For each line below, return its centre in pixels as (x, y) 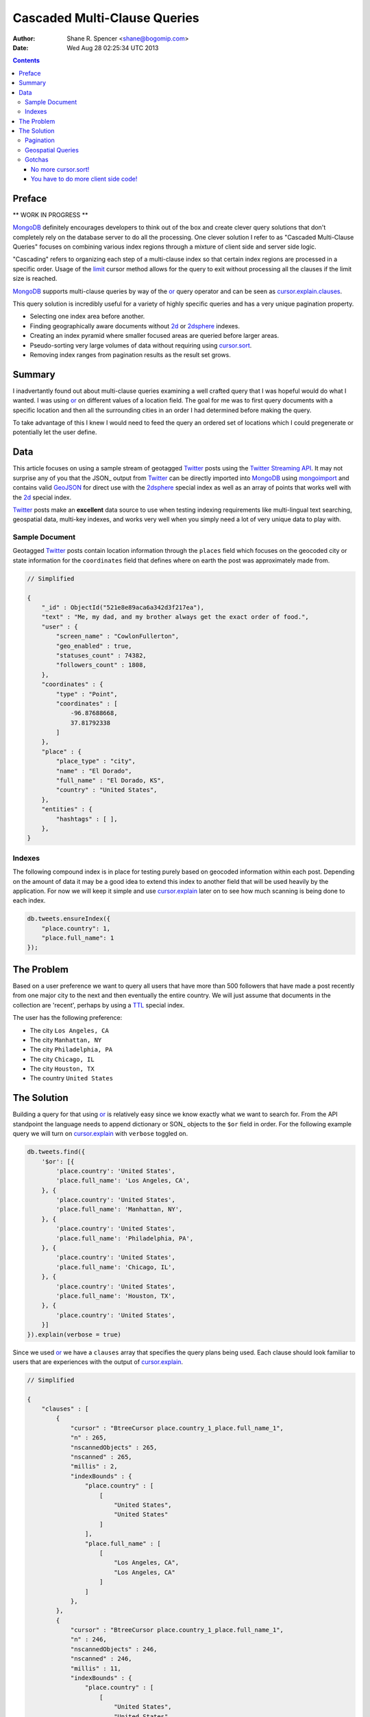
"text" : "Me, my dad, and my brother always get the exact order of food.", (175, 617)
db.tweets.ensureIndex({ (69, 919)
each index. (29, 900)
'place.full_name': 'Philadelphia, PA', (125, 1238)
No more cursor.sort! (60, 169)
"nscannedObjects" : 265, (114, 1447)
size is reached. (35, 279)
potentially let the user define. (55, 432)
